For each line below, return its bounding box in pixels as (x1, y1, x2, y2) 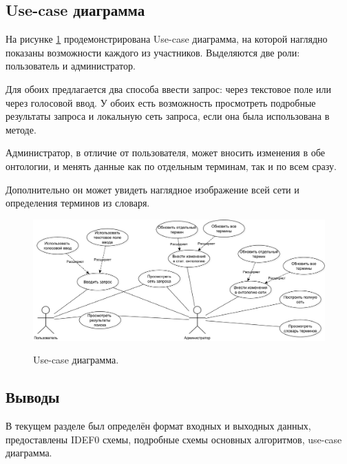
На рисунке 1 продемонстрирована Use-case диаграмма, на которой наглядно (6, 32, 328, 46)
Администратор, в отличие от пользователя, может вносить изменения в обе (6, 145, 325, 160)
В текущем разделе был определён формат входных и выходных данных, (6, 419, 311, 433)
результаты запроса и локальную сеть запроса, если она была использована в (6, 109, 330, 123)
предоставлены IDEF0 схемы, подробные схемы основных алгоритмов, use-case (6, 432, 342, 446)
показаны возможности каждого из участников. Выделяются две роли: (6, 45, 300, 59)
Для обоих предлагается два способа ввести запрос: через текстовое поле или (6, 81, 332, 96)
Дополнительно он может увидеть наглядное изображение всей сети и (6, 182, 299, 196)
